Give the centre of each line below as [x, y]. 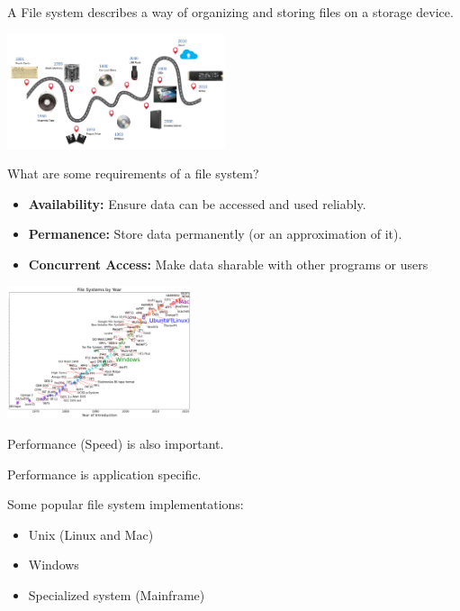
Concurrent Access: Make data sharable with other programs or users [228, 264]
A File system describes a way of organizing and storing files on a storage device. [230, 12]
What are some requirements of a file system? [133, 173]
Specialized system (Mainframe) [117, 594]
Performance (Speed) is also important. [116, 443]
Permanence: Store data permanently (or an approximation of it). [215, 234]
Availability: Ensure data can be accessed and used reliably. [197, 203]
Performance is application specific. [104, 474]
